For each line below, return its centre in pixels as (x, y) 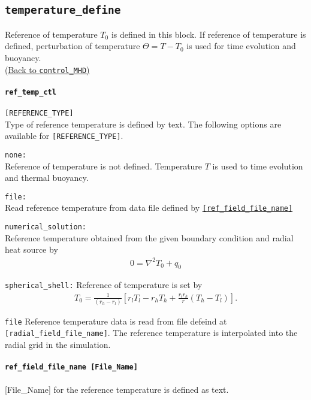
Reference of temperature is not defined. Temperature (104, 166)
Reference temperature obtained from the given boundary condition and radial (149, 237)
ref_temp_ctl (31, 92)
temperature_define (63, 10)
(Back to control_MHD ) (47, 69)
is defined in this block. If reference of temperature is (209, 34)
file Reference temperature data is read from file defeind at (116, 321)
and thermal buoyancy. (47, 178)
